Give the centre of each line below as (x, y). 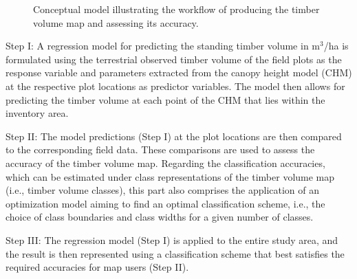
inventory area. (37, 113)
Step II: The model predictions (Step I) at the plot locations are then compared (174, 136)
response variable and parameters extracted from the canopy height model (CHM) (179, 72)
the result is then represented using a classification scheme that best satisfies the (175, 253)
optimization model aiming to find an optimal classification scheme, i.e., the (165, 203)
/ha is (336, 46)
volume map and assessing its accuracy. (116, 22)
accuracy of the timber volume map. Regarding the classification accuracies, (165, 163)
